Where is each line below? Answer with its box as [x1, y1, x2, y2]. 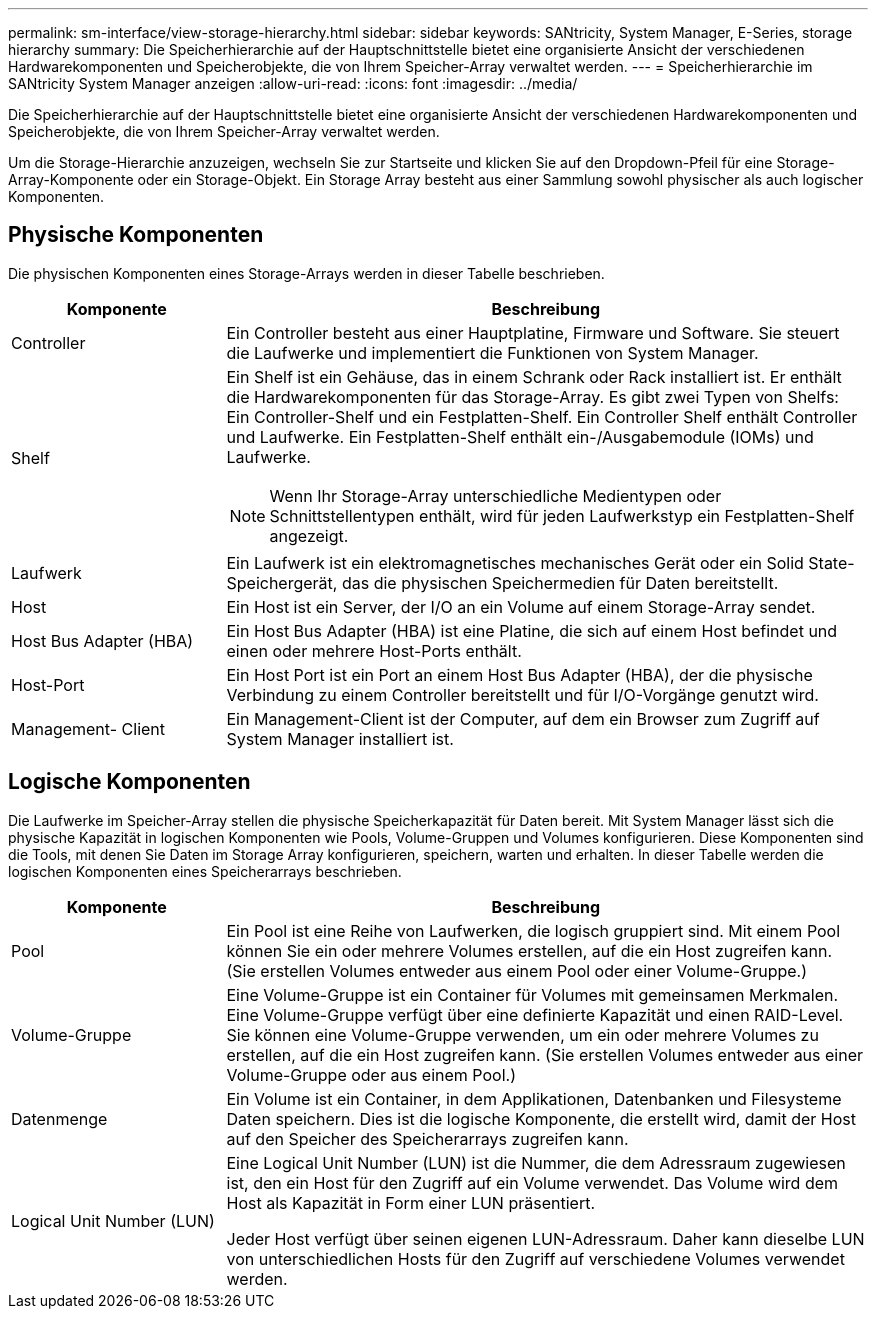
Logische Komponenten [8, 769, 251, 795]
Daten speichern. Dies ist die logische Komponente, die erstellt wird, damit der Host [226, 1108, 857, 1129]
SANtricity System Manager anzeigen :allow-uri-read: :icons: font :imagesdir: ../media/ [8, 75, 578, 92]
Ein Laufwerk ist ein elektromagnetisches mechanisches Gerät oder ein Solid [226, 552, 804, 573]
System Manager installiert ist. [226, 728, 454, 749]
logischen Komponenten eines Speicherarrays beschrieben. [8, 862, 402, 880]
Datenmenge [11, 1108, 108, 1129]
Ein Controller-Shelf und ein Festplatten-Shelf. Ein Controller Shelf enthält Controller [226, 406, 858, 427]
